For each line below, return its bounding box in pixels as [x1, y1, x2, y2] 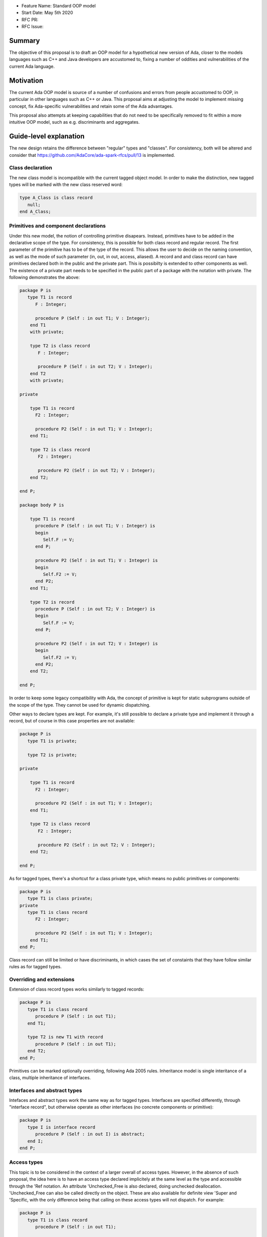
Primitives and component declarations [9, 223, 106, 230]
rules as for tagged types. [9, 964, 62, 970]
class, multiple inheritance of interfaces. [9, 1074, 91, 1081]
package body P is [19, 502, 64, 508]
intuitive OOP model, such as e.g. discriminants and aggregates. [9, 119, 140, 125]
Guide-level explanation [9, 132, 85, 141]
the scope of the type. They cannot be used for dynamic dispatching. [9, 702, 151, 708]
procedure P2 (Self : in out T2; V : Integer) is [35, 641, 158, 646]
